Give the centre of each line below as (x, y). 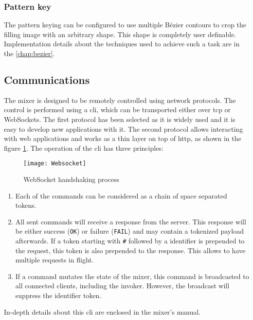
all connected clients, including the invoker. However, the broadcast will (122, 286)
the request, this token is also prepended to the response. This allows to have (130, 250)
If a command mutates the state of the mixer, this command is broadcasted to (132, 276)
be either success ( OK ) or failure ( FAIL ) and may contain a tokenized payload (129, 231)
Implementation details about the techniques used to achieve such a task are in (122, 44)
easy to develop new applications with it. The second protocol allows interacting (124, 129)
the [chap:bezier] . (29, 53)
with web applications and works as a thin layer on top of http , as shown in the (123, 138)
